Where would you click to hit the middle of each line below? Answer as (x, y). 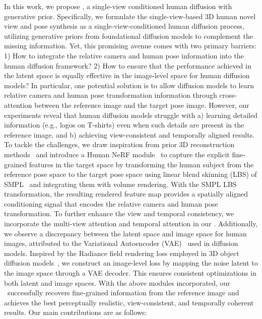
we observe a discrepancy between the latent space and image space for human (125, 233)
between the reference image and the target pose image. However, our (142, 105)
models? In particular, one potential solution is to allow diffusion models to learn (129, 85)
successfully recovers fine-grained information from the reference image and (123, 293)
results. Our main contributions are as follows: (76, 312)
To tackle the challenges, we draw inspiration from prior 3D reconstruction (119, 144)
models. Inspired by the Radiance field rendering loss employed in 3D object (122, 253)
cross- (228, 95)
